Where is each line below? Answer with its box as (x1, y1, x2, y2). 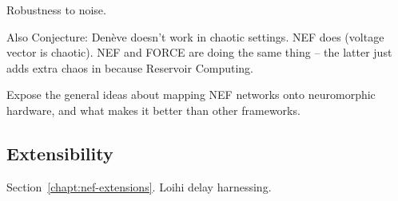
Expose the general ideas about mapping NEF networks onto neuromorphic (6, 86, 376, 103)
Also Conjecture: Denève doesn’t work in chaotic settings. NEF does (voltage (6, 28, 384, 45)
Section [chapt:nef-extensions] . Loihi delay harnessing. (6, 178, 272, 195)
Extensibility (6, 140, 113, 165)
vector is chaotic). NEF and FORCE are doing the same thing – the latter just (6, 44, 392, 61)
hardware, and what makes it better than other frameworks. (6, 101, 300, 118)
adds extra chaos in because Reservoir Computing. (6, 59, 253, 76)
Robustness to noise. (6, 2, 106, 18)
